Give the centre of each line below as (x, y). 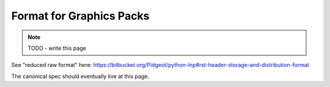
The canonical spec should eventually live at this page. (80, 76)
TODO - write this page (57, 48)
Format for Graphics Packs (80, 16)
